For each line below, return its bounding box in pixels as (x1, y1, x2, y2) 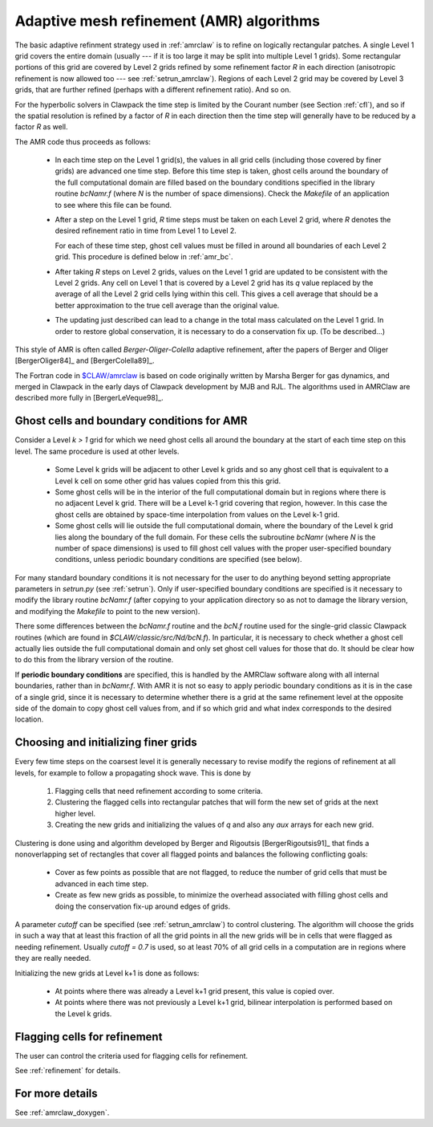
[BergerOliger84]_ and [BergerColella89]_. (14, 356, 155, 365)
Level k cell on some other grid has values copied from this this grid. (55, 476, 281, 486)
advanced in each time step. (55, 879, 149, 889)
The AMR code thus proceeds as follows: (14, 136, 152, 146)
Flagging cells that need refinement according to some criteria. (55, 787, 263, 796)
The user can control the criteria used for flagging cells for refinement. (14, 1051, 249, 1060)
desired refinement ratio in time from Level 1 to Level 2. (55, 226, 237, 236)
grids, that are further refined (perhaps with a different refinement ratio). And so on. (14, 85, 292, 95)
